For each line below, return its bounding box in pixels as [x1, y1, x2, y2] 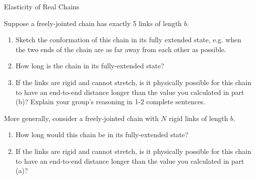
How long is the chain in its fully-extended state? [15, 60, 164, 71]
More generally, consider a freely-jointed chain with [4, 113, 159, 123]
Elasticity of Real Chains [4, 1, 79, 11]
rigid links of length [169, 113, 228, 123]
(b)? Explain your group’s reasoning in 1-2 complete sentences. [15, 96, 206, 107]
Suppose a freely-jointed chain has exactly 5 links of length [4, 18, 182, 28]
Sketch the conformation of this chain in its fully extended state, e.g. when [15, 34, 242, 45]
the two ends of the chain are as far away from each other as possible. [15, 44, 226, 54]
